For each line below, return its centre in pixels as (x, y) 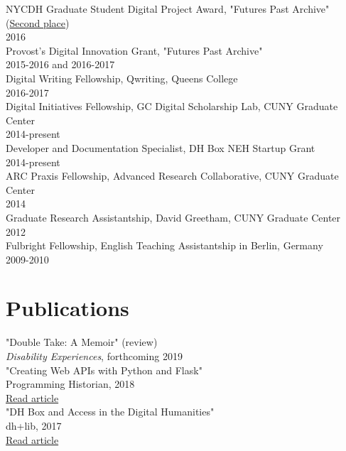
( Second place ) (38, 22)
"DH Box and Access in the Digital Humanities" (110, 412)
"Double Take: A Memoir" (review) (82, 342)
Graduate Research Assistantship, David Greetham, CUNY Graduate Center (173, 217)
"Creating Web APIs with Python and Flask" (104, 370)
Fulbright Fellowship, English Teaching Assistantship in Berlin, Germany (164, 245)
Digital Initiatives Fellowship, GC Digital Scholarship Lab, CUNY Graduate (172, 106)
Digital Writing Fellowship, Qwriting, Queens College (122, 78)
